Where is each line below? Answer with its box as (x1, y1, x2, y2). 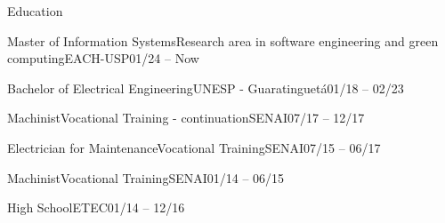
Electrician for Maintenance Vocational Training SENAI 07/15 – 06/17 (7, 138, 381, 156)
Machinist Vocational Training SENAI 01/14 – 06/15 (7, 168, 285, 187)
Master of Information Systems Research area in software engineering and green (7, 31, 439, 50)
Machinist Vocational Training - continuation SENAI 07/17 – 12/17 (7, 108, 365, 127)
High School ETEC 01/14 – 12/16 (7, 198, 185, 217)
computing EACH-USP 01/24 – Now (7, 49, 199, 68)
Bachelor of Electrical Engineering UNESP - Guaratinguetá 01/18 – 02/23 (7, 78, 404, 97)
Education (7, 2, 63, 20)
